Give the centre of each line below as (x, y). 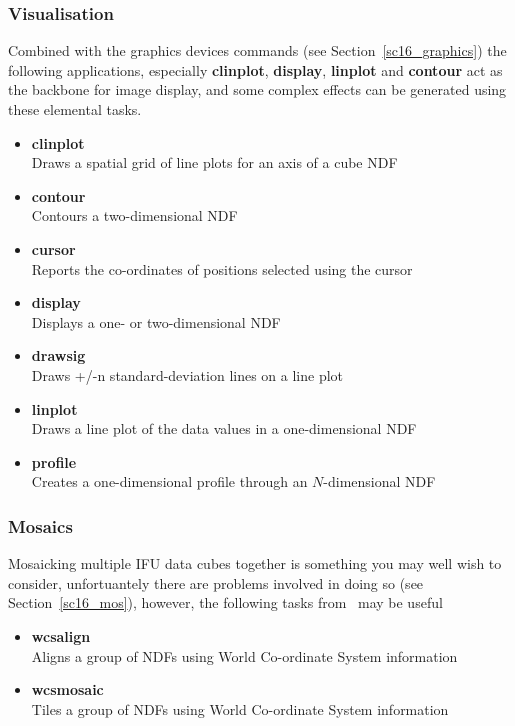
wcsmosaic (67, 689)
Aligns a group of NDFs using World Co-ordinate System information (244, 655)
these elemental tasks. (75, 109)
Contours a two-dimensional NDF (134, 215)
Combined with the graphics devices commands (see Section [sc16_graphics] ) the (257, 50)
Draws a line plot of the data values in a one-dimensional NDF (224, 428)
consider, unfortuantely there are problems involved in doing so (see (216, 582)
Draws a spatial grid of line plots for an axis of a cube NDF (214, 162)
